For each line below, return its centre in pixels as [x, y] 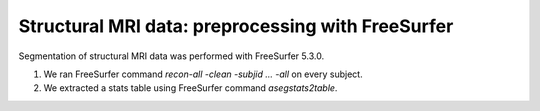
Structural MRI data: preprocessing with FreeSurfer [236, 26]
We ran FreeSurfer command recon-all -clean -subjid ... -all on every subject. [203, 74]
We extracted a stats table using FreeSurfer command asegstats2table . [190, 88]
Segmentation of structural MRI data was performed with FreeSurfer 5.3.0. [171, 56]
